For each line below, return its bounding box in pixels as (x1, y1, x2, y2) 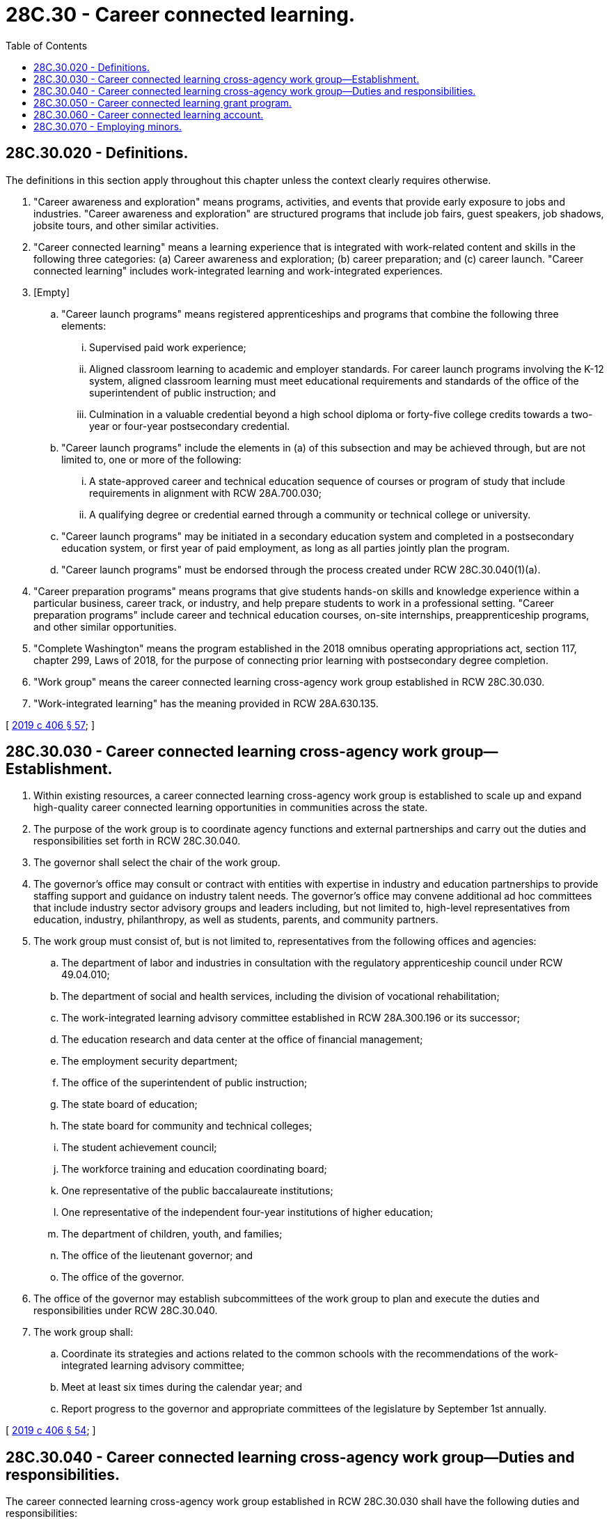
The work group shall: (33, 1326, 134, 1339)
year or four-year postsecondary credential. (89, 419, 290, 432)
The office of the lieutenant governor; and (61, 1249, 253, 1262)
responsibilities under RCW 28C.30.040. (33, 1304, 218, 1317)
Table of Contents (6, 39, 88, 52)
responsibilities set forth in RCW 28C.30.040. (33, 835, 241, 847)
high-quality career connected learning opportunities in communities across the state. (33, 801, 428, 814)
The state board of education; (61, 1098, 198, 1111)
